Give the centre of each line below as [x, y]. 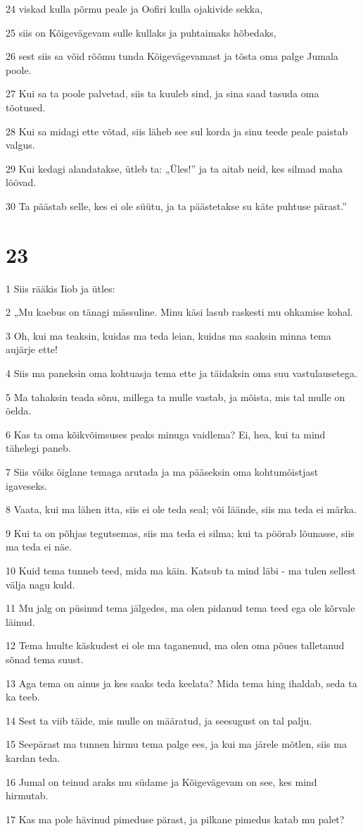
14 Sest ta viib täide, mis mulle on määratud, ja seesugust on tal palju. [159, 720]
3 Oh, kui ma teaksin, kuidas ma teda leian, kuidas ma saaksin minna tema [168, 335]
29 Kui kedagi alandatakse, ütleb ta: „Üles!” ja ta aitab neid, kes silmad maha [174, 168]
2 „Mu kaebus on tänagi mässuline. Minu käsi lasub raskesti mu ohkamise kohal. [179, 312]
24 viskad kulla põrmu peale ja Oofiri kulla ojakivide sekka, [134, 8]
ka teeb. [23, 697]
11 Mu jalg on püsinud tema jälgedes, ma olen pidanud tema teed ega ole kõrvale [180, 608]
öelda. [19, 411]
